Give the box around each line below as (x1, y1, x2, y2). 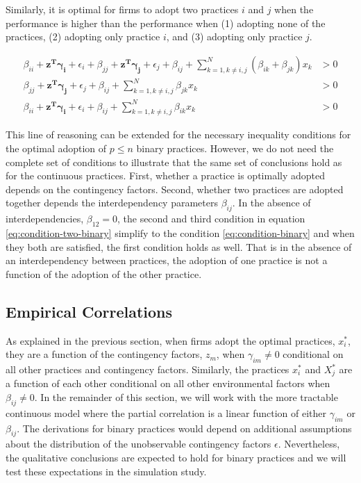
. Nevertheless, (278, 436, 340, 451)
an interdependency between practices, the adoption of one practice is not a (6, 253, 328, 268)
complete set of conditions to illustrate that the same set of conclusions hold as (6, 154, 342, 169)
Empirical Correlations (6, 300, 173, 322)
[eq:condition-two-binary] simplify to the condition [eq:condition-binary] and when (6, 226, 355, 240)
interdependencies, (6, 211, 84, 226)
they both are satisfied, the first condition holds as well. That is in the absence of (6, 239, 352, 254)
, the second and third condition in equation (117, 211, 305, 226)
